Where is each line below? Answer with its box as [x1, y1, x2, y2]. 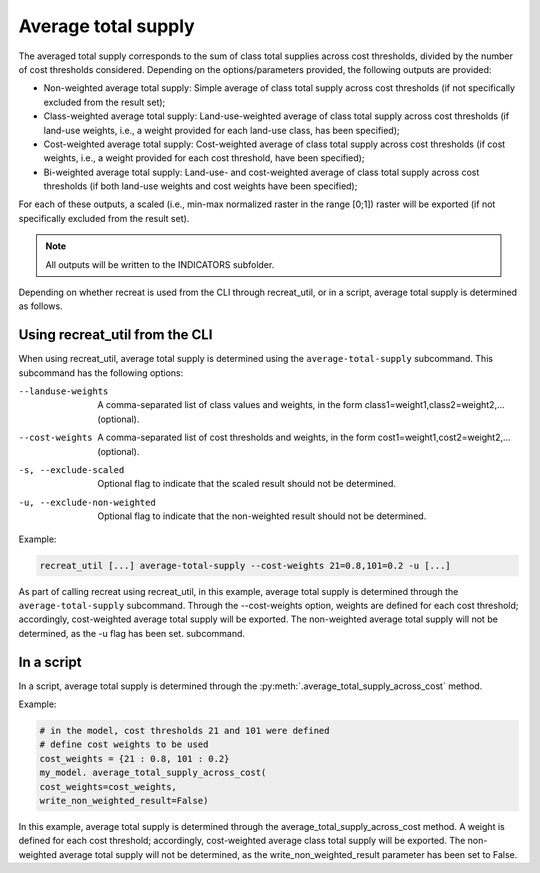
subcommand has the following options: [18, 366, 184, 379]
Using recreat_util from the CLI [18, 326, 213, 344]
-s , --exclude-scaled [18, 465, 125, 476]
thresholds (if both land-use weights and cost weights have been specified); [43, 180, 358, 192]
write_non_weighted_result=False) [39, 795, 209, 806]
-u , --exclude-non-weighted [18, 496, 157, 508]
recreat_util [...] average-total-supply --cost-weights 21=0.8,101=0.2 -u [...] [39, 560, 452, 571]
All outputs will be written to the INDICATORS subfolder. [45, 258, 275, 270]
